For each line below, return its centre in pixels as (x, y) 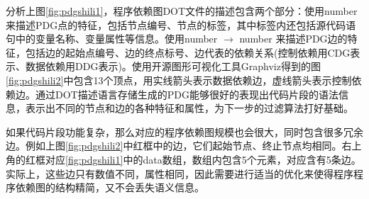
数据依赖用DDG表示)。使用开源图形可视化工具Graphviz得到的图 (173, 66)
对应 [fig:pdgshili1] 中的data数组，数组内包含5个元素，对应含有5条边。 (203, 159)
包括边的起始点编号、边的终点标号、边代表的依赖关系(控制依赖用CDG (188, 52)
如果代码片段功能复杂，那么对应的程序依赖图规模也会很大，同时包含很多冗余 (184, 131)
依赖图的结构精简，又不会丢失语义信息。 (110, 187)
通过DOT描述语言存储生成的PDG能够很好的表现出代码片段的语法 (187, 94)
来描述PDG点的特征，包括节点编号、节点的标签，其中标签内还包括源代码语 (181, 24)
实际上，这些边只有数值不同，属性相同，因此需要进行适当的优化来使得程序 (180, 173)
